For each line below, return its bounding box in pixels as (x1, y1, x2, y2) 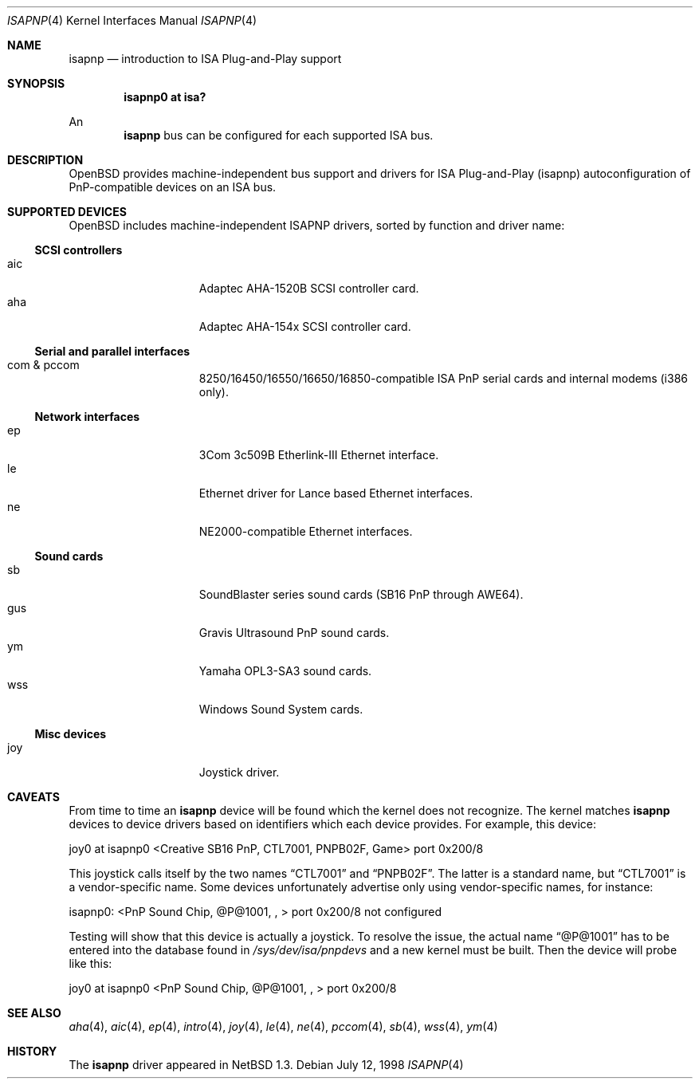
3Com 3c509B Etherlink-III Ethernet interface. (198, 448, 439, 462)
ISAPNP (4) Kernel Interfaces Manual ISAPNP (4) (7, 14, 257, 27)
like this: (69, 957, 112, 970)
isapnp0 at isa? (124, 90, 206, 104)
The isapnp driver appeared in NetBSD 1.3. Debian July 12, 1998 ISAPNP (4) (69, 1058, 464, 1071)
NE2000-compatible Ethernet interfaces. (198, 525, 413, 538)
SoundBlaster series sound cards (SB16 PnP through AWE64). (198, 588, 524, 601)
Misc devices (34, 727, 107, 741)
